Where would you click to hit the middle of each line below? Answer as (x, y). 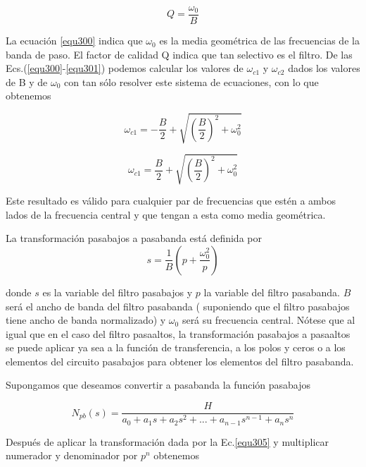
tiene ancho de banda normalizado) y (86, 320)
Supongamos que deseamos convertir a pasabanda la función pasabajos (158, 385)
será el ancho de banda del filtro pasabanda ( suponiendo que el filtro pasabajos (178, 306)
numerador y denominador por (72, 455)
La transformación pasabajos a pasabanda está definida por (134, 238)
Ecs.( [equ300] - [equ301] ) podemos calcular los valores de (125, 68)
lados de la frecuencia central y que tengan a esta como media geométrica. (166, 214)
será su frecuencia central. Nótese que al (269, 320)
